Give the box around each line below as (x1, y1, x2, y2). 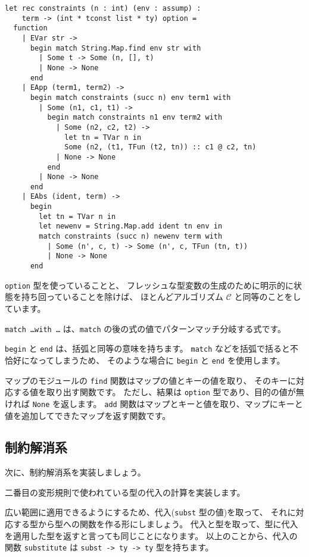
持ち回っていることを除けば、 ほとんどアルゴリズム (21, 290, 224, 303)
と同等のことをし (234, 290, 301, 303)
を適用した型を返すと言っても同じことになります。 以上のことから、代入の (5, 529, 298, 542)
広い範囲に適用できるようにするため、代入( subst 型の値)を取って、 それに (5, 506, 296, 518)
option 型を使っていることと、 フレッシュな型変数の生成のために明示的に (5, 278, 294, 291)
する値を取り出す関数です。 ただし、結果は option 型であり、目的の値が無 (13, 386, 304, 398)
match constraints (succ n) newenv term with (39, 232, 223, 241)
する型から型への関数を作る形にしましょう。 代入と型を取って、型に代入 (13, 518, 298, 530)
